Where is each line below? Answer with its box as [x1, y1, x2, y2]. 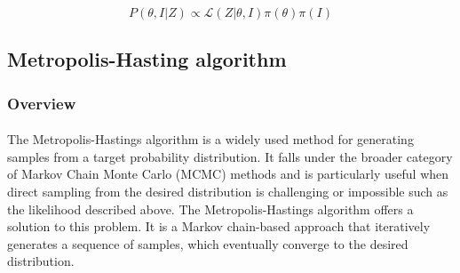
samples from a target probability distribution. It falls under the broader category [7, 147, 453, 165]
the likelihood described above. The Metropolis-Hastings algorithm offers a [7, 199, 414, 218]
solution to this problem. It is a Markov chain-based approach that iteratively [7, 217, 431, 236]
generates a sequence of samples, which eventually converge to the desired [7, 234, 408, 253]
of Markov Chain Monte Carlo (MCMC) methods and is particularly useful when [7, 165, 449, 183]
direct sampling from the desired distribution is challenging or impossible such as [7, 182, 448, 200]
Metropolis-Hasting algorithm [7, 45, 287, 73]
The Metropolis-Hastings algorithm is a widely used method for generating [7, 130, 414, 149]
